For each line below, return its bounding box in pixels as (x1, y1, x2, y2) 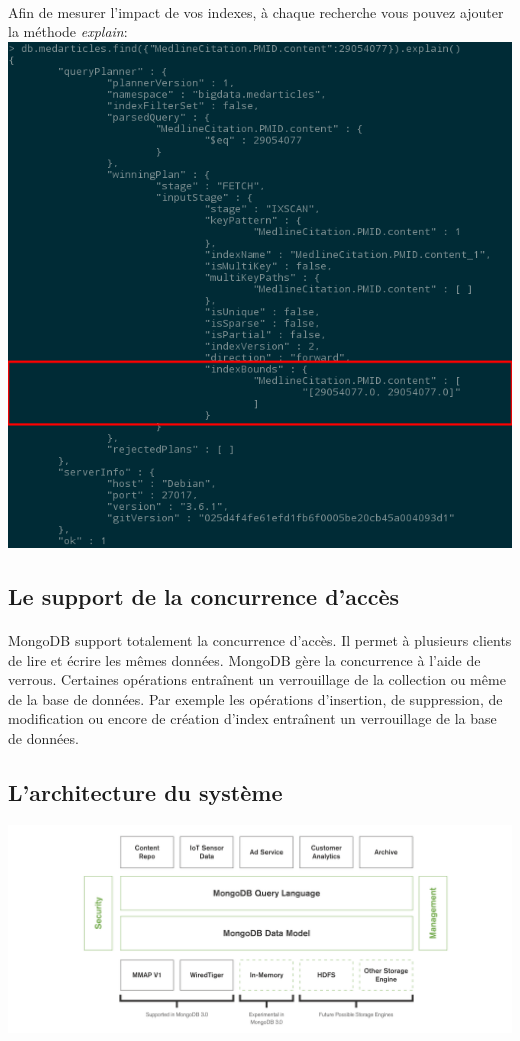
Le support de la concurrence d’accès (8, 581, 400, 612)
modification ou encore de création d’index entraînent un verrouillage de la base (8, 708, 497, 729)
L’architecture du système (8, 776, 283, 807)
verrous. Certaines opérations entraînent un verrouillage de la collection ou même (8, 669, 506, 690)
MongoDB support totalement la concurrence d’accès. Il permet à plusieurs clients (8, 630, 512, 651)
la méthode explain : (8, 21, 128, 42)
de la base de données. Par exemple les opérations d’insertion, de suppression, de (8, 688, 503, 709)
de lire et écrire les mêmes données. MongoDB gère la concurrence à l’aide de (8, 649, 481, 670)
